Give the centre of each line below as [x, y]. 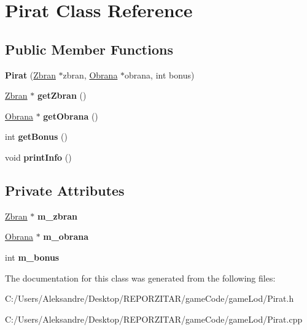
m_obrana [66, 236]
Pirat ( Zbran [30, 75]
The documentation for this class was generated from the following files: [140, 278]
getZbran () [62, 95]
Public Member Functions [89, 49]
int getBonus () [36, 136]
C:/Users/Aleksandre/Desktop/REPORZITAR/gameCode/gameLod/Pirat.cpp [154, 319]
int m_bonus [32, 257]
